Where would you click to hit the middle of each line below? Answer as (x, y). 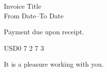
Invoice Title (23, 6)
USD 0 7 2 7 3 (24, 48)
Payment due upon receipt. (44, 32)
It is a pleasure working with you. (54, 64)
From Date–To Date (34, 15)
